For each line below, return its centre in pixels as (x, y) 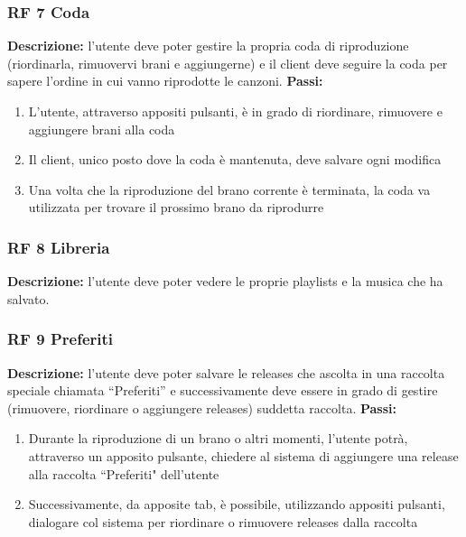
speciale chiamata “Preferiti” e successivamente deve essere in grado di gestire (223, 390)
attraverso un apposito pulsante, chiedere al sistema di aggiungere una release (243, 455)
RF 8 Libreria (59, 247)
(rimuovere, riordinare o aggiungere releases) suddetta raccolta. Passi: (202, 407)
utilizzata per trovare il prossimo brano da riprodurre (176, 207)
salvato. (28, 298)
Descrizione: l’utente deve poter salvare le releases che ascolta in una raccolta (226, 372)
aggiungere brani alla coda (102, 129)
